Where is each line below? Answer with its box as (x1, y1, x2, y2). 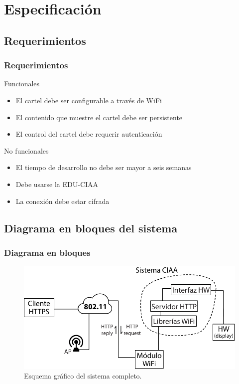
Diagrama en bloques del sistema (4, 220, 178, 235)
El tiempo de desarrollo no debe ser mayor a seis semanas (15, 162, 192, 173)
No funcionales (4, 145, 49, 156)
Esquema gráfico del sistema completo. (24, 371, 142, 381)
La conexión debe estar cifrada (15, 195, 110, 206)
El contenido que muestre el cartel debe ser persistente (15, 112, 183, 122)
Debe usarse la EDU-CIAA (15, 179, 99, 189)
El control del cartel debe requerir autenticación (15, 129, 162, 139)
